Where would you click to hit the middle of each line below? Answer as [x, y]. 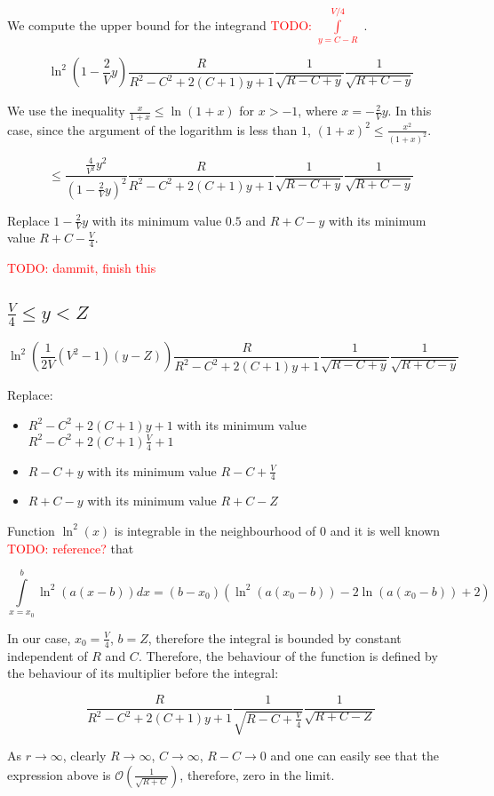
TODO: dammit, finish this [82, 268]
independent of [48, 655]
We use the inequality [66, 111]
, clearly [84, 756]
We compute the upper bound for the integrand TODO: [159, 24]
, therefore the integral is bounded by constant [275, 637]
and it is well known [385, 530]
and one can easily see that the [355, 756]
